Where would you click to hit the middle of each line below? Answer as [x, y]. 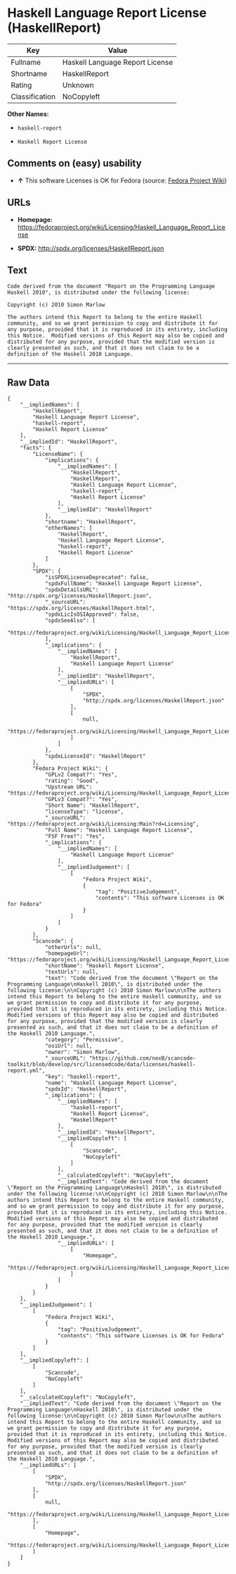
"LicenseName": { [58, 454]
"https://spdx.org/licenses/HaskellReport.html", [81, 608]
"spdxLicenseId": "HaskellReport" [95, 756]
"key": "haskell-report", [83, 1077]
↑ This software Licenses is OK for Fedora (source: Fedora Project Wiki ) [122, 180]
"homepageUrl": [67, 954]
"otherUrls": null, [73, 948]
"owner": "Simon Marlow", [83, 1052]
